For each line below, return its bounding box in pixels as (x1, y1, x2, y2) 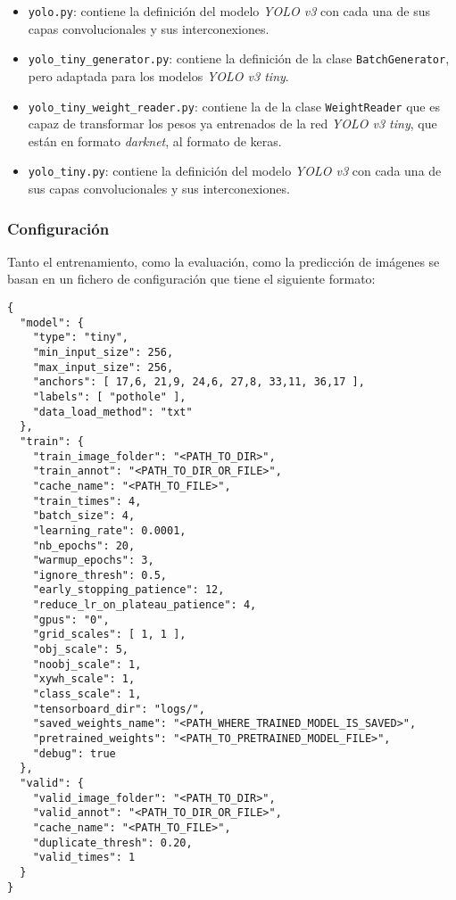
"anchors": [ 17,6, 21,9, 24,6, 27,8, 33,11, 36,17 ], (32, 376, 365, 389)
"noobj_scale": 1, (32, 657, 142, 671)
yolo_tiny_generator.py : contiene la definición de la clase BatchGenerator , (28, 49, 450, 68)
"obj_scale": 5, (32, 643, 129, 656)
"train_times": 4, (32, 494, 142, 508)
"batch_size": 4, (32, 509, 136, 523)
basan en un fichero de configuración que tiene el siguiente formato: (7, 269, 376, 288)
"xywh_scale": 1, (32, 673, 136, 686)
